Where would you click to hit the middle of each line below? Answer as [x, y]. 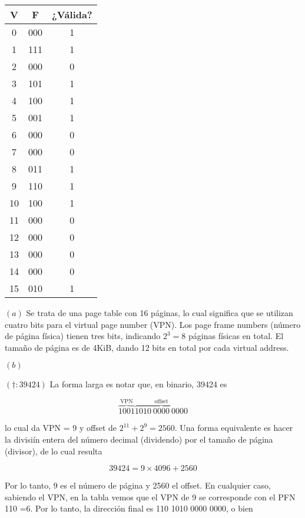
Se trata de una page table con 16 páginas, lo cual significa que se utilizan [160, 313]
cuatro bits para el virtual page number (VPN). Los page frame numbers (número [153, 324]
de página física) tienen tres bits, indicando [83, 336]
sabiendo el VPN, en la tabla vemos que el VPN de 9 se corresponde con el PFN [150, 497]
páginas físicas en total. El [236, 336]
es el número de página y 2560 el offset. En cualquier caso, [165, 485]
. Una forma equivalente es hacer [234, 428]
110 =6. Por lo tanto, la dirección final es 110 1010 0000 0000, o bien [129, 508]
